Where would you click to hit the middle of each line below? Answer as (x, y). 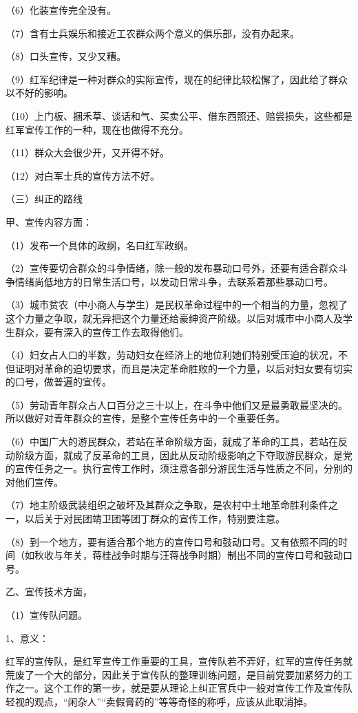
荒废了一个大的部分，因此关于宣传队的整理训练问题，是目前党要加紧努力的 (174, 674)
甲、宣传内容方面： (49, 221)
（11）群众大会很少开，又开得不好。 (87, 152)
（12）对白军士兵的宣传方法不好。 (83, 175)
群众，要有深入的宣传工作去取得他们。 (102, 331)
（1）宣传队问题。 (46, 615)
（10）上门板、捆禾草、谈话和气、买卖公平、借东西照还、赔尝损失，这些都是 (179, 115)
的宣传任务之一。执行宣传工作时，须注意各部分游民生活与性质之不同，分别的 (179, 468)
